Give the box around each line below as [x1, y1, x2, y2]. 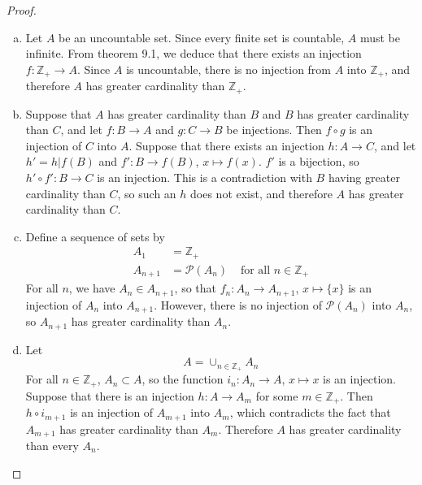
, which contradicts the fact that [229, 404, 391, 421]
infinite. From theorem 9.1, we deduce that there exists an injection [25, 45, 362, 62]
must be [359, 28, 400, 45]
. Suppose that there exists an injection [128, 136, 324, 154]
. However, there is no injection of [154, 296, 322, 313]
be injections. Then [226, 121, 322, 138]
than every [25, 437, 79, 454]
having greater [328, 169, 400, 186]
